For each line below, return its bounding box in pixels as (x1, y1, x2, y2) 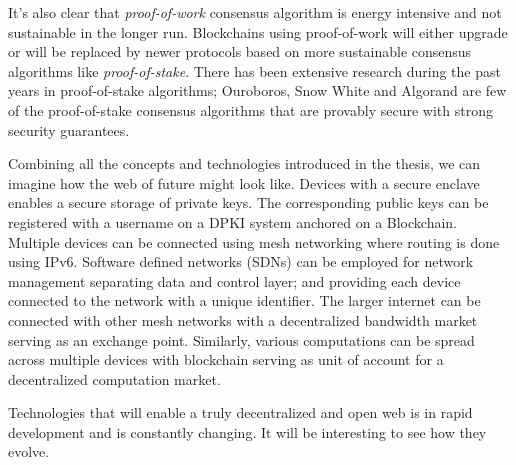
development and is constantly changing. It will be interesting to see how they (8, 421, 487, 442)
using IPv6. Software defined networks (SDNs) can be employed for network (8, 251, 474, 272)
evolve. (8, 441, 50, 462)
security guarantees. (8, 119, 130, 140)
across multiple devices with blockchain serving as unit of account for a (8, 349, 444, 370)
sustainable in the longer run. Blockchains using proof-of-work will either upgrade (8, 21, 508, 42)
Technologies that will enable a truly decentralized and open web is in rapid (8, 402, 473, 423)
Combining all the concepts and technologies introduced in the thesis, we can (8, 153, 481, 174)
